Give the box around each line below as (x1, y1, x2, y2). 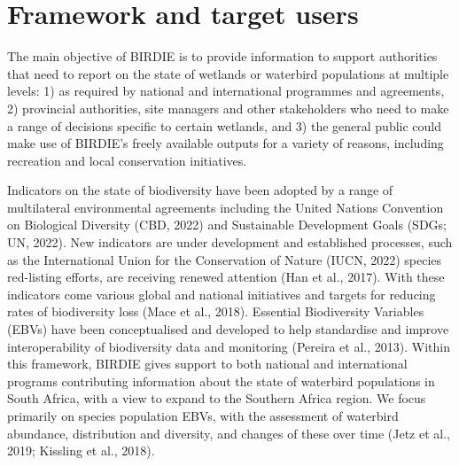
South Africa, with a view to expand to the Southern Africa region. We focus (7, 389, 426, 408)
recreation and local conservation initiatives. (7, 151, 247, 169)
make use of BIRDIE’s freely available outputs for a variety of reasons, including (7, 134, 444, 152)
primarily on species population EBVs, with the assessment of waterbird (7, 407, 399, 424)
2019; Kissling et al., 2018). (7, 441, 155, 460)
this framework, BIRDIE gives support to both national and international (7, 354, 408, 373)
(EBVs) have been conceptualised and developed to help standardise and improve (7, 320, 449, 338)
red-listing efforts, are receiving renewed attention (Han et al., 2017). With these (7, 268, 445, 286)
